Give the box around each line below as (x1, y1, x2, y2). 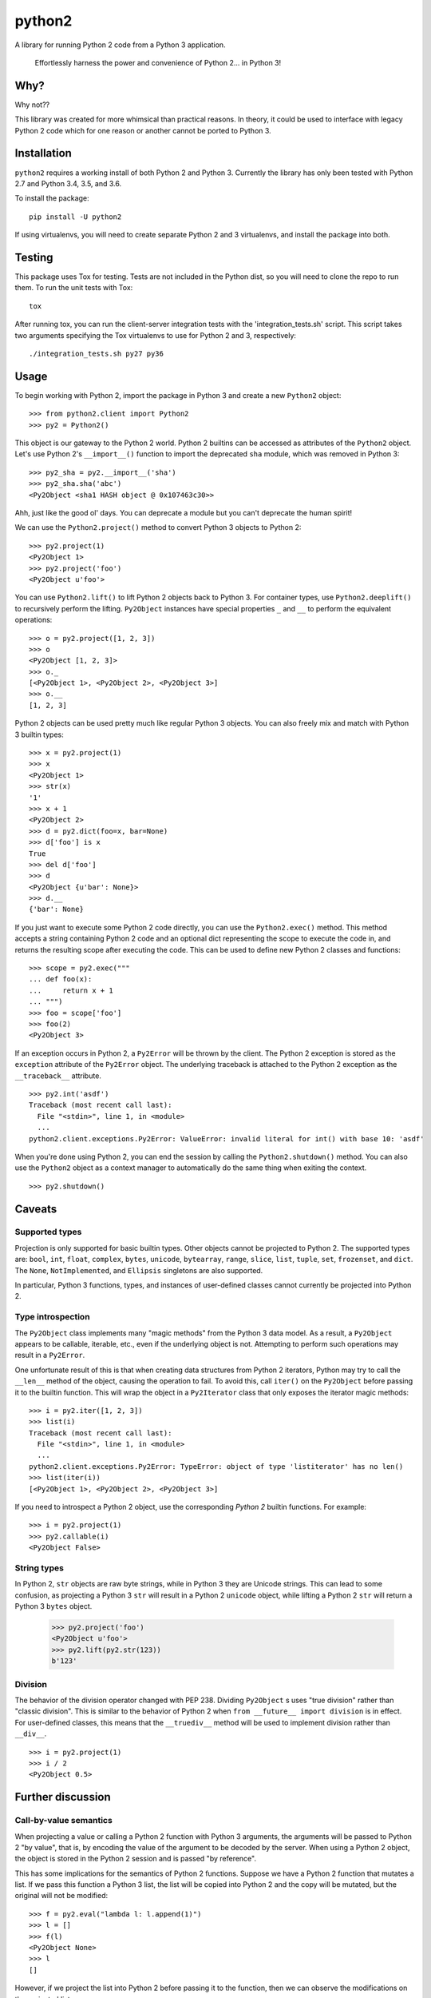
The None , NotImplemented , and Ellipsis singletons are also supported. (14, 1265, 263, 1275)
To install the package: (14, 193, 89, 203)
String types (14, 1562, 64, 1574)
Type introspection (14, 1311, 91, 1323)
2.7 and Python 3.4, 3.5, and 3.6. (14, 178, 122, 188)
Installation (14, 146, 72, 160)
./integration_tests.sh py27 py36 (29, 348, 164, 358)
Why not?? (14, 100, 50, 109)
